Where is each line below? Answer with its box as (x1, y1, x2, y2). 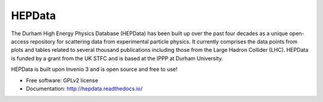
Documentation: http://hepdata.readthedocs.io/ (26, 85, 143, 92)
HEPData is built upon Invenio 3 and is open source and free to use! (11, 66, 178, 73)
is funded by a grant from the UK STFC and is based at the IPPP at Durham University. (11, 54, 224, 62)
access (11, 38, 29, 45)
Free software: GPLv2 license (26, 76, 99, 84)
